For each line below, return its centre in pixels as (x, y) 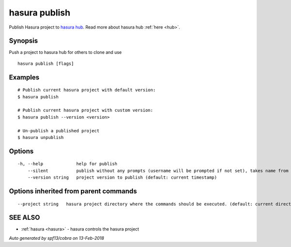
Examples (24, 77)
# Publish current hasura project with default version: (87, 90)
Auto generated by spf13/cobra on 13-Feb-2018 (57, 238)
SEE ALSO (24, 218)
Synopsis (24, 41)
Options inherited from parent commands (73, 191)
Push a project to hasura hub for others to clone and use (65, 52)
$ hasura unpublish (41, 137)
